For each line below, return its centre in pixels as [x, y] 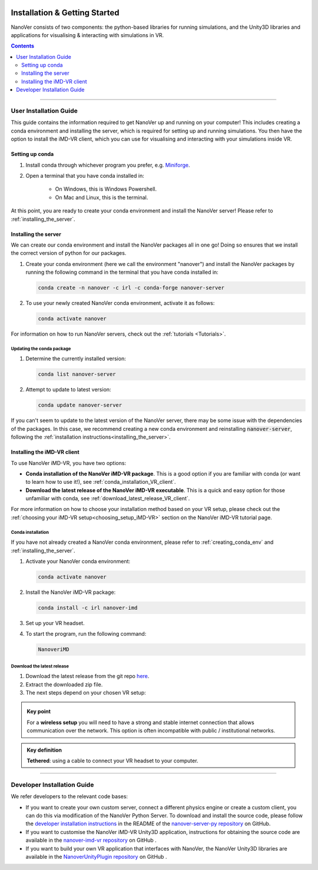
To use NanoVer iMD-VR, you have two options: [69, 463]
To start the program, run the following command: [86, 634]
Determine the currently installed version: [76, 358]
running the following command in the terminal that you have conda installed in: [122, 272]
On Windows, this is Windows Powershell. [106, 189]
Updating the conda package [41, 348]
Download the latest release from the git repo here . [87, 676]
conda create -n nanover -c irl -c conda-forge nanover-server [131, 288]
